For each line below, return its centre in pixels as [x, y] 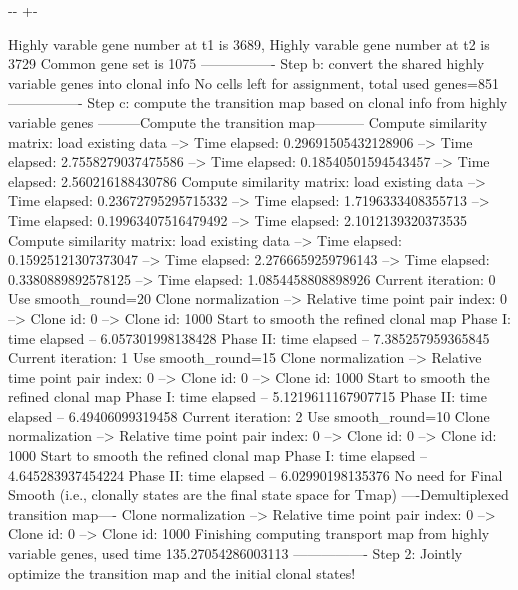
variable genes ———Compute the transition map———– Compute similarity [248, 121]
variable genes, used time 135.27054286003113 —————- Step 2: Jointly [235, 553]
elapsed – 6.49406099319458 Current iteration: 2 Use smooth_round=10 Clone [249, 415]
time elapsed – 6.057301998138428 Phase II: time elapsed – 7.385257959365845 [249, 337]
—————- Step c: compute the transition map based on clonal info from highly [258, 102]
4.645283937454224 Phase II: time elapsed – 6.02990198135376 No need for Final [255, 474]
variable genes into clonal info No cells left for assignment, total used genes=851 [253, 82]
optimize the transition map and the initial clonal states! [182, 572]
